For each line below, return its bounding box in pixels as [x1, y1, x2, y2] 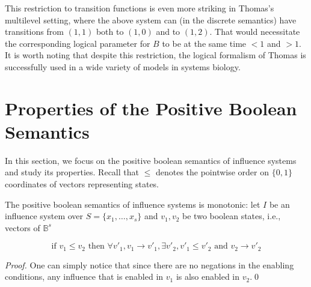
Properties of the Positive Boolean [5, 95, 297, 120]
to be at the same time [162, 37, 247, 49]
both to [96, 25, 124, 38]
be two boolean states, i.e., [182, 210, 281, 222]
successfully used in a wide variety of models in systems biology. [5, 60, 241, 73]
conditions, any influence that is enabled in [5, 270, 164, 283]
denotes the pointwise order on [155, 166, 269, 178]
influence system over [5, 210, 84, 222]
